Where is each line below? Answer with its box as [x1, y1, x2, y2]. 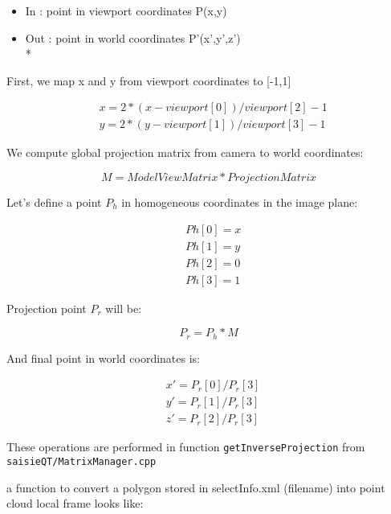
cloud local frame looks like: [6, 495, 144, 512]
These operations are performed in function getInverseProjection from [6, 438, 365, 455]
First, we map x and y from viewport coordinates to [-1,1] [6, 72, 291, 88]
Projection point [6, 299, 87, 316]
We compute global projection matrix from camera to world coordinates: [6, 144, 364, 161]
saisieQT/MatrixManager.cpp [6, 456, 157, 468]
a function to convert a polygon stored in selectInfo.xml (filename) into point [6, 479, 385, 495]
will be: [105, 299, 142, 316]
